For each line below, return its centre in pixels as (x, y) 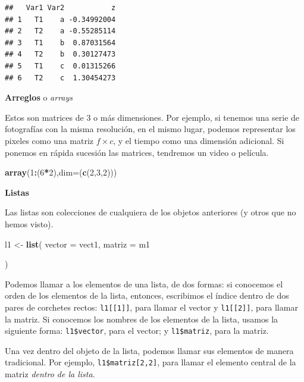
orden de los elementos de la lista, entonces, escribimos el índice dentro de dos (147, 295)
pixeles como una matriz (49, 140)
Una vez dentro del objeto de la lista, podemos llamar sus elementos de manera (149, 350)
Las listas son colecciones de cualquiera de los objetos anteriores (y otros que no (151, 212)
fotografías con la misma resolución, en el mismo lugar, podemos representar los (150, 129)
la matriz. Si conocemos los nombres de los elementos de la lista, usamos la (142, 319)
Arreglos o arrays (39, 97)
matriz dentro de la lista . (50, 374)
